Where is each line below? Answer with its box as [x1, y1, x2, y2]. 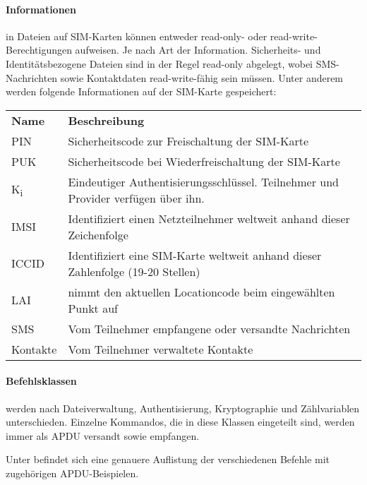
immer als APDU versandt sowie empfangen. [6, 428, 200, 443]
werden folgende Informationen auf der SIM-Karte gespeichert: [6, 84, 277, 99]
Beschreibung [68, 112, 145, 128]
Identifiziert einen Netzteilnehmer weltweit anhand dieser [68, 210, 350, 227]
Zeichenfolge [68, 226, 128, 243]
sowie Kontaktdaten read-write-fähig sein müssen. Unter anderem [60, 70, 344, 85]
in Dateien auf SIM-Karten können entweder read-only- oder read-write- [6, 28, 318, 43]
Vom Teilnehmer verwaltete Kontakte [68, 340, 253, 357]
